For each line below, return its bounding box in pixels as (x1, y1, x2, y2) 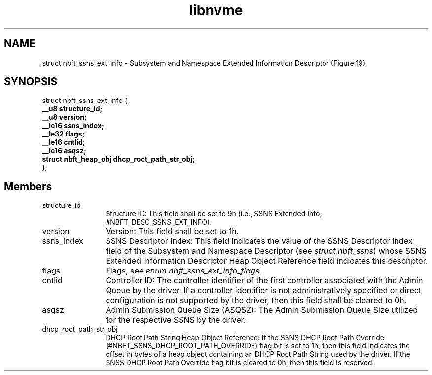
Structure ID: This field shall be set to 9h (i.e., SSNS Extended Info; (106, 209, 322, 218)
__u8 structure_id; (42, 104, 103, 113)
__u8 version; (42, 113, 87, 122)
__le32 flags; (42, 130, 85, 138)
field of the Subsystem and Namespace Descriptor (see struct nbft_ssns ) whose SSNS (106, 246, 427, 256)
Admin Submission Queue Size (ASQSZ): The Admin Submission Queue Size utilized (106, 305, 418, 315)
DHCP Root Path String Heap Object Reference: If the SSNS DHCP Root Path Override (106, 333, 384, 342)
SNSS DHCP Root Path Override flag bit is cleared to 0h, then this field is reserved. (106, 358, 374, 367)
